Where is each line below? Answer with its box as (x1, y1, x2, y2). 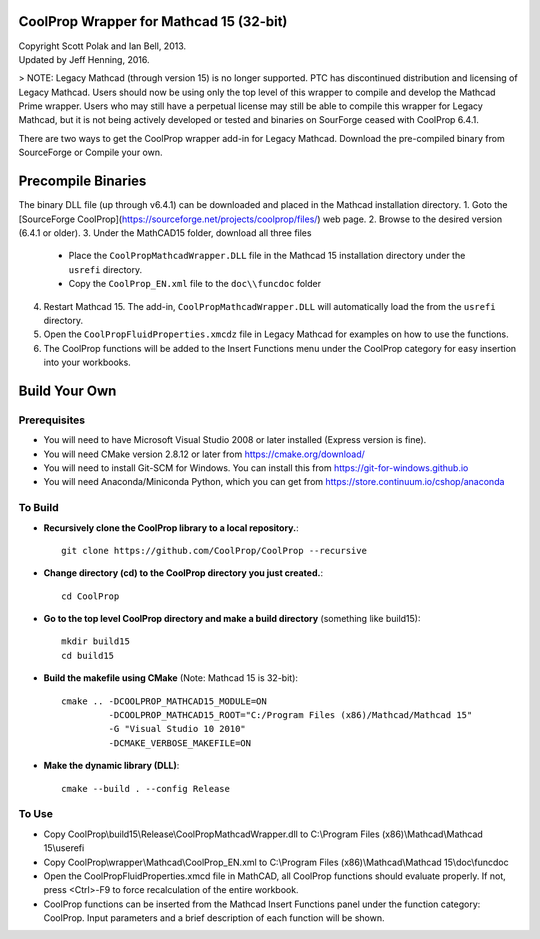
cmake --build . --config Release (61, 783, 230, 794)
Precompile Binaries (18, 173, 147, 190)
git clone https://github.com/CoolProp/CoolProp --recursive (61, 545, 367, 556)
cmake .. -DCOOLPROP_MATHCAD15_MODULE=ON (61, 695, 267, 707)
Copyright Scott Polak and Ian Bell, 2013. (18, 40, 187, 52)
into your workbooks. (43, 356, 132, 369)
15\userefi (43, 842, 85, 854)
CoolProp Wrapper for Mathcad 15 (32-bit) (18, 13, 288, 30)
